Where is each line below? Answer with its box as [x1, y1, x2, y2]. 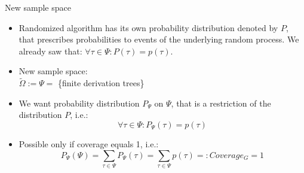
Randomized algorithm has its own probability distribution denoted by [19, 21, 278, 34]
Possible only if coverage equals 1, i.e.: [19, 137, 159, 150]
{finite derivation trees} [58, 77, 145, 89]
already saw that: [19, 44, 82, 57]
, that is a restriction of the [171, 96, 271, 109]
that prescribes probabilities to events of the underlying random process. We [19, 33, 299, 45]
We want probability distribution [19, 96, 140, 109]
